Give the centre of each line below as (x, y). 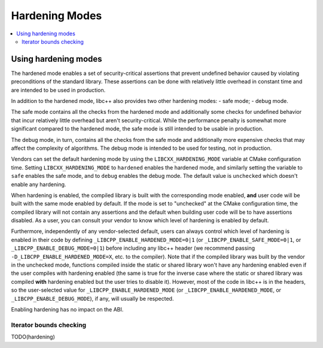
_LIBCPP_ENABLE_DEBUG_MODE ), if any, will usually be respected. (92, 298)
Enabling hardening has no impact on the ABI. (67, 309)
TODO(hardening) (33, 337)
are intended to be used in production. (58, 90)
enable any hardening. (39, 184)
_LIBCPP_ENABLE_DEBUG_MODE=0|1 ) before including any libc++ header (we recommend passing (133, 248)
